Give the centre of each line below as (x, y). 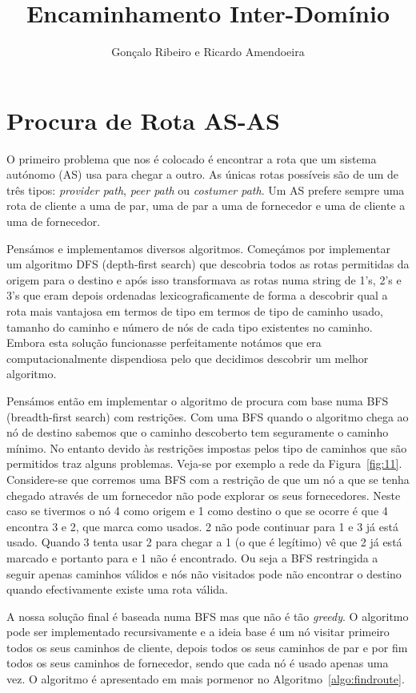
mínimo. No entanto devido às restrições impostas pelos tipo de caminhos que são (207, 447)
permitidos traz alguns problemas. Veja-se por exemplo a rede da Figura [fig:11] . (204, 463)
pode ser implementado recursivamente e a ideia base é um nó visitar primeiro (198, 632)
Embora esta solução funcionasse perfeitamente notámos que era (164, 342)
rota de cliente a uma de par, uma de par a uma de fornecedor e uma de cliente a (206, 205)
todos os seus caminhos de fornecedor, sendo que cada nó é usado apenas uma (198, 663)
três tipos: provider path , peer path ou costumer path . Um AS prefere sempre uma (206, 189)
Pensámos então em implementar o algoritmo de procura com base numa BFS (198, 400)
